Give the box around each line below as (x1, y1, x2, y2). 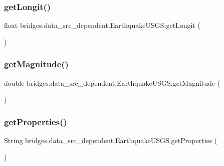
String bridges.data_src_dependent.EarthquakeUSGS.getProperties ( (4, 135, 217, 146)
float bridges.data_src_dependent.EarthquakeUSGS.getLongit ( (4, 20, 201, 30)
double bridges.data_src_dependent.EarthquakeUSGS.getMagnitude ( (4, 77, 220, 88)
